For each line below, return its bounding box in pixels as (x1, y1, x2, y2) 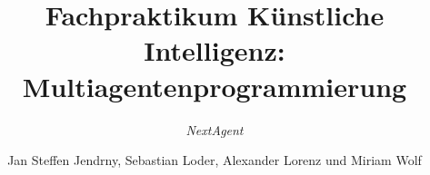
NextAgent (185, 120, 244, 139)
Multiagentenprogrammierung (22, 67, 407, 104)
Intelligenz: (144, 32, 285, 69)
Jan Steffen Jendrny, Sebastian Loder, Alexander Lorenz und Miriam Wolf (7, 151, 422, 170)
